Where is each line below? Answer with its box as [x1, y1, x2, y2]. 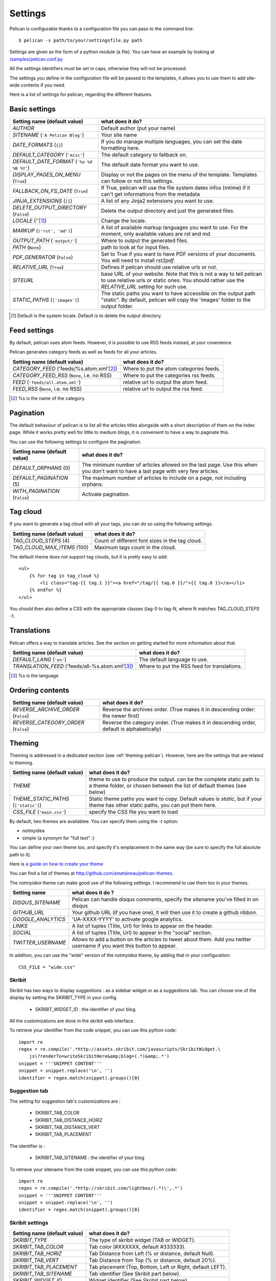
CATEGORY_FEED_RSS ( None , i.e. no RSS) [12, 371, 112, 379]
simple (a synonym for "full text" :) [22, 835, 95, 841]
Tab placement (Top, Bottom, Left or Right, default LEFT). [88, 1263, 227, 1270]
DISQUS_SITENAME [12, 899, 61, 906]
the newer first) [102, 712, 140, 719]
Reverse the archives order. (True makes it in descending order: [102, 706, 256, 713]
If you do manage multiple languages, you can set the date [101, 138, 242, 146]
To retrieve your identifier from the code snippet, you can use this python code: [9, 1027, 177, 1034]
